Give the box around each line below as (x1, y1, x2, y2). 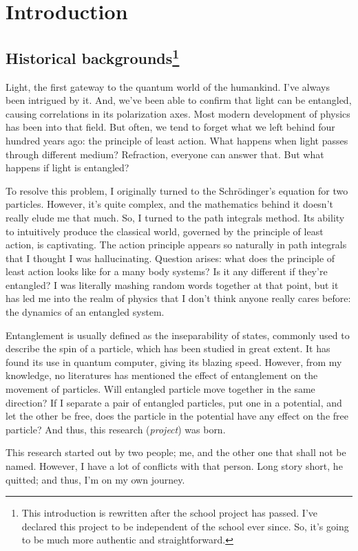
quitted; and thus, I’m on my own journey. (6, 472, 185, 486)
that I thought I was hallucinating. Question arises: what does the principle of (6, 250, 335, 265)
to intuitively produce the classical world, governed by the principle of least (6, 224, 324, 238)
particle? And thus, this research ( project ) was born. (6, 422, 226, 436)
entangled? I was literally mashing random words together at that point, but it (6, 277, 339, 292)
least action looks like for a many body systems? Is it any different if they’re (6, 264, 328, 279)
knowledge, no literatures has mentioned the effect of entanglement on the (6, 368, 318, 382)
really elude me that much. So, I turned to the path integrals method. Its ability (6, 210, 345, 224)
